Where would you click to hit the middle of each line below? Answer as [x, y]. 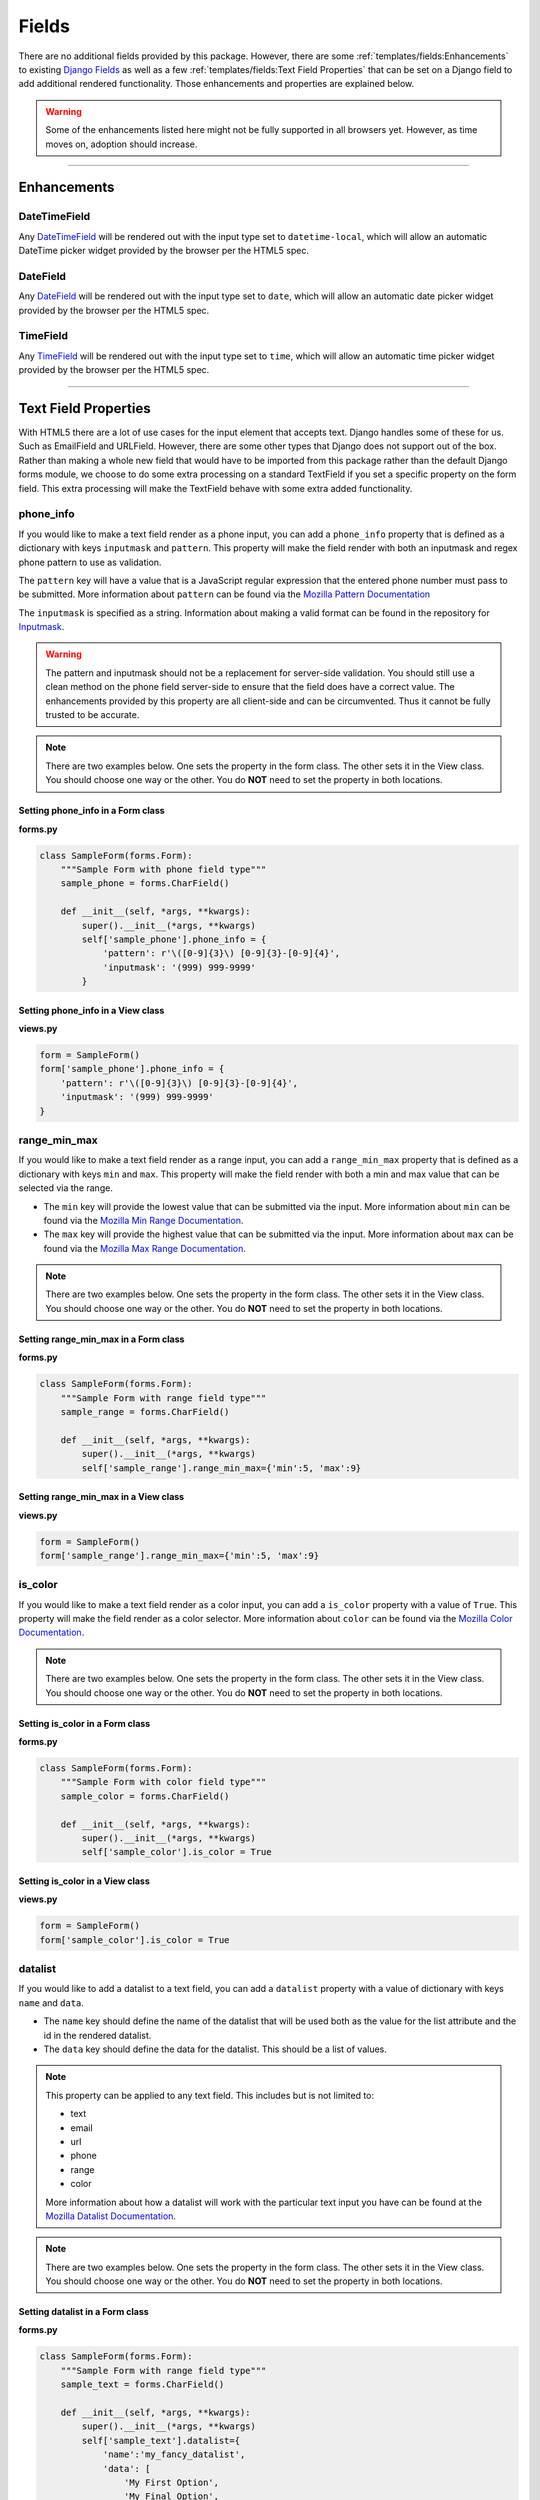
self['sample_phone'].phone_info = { [174, 939]
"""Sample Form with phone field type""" [163, 869]
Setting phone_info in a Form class [91, 811]
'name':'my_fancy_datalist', [174, 2454]
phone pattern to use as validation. [90, 562]
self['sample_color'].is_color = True [176, 1852]
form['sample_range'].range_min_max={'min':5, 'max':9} [179, 1555]
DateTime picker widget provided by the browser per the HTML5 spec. [164, 251]
